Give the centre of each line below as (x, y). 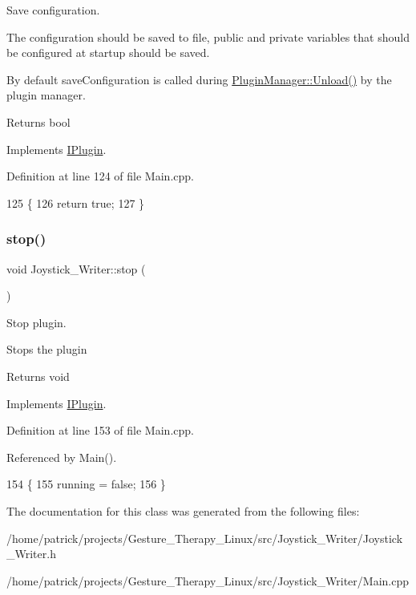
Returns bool (38, 121)
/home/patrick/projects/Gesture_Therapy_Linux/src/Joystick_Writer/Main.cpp (208, 580)
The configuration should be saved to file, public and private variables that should (208, 36)
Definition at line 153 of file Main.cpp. (100, 430)
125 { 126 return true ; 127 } (76, 202)
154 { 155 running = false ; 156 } (86, 484)
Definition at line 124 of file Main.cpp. (100, 176)
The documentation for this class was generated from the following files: (183, 510)
